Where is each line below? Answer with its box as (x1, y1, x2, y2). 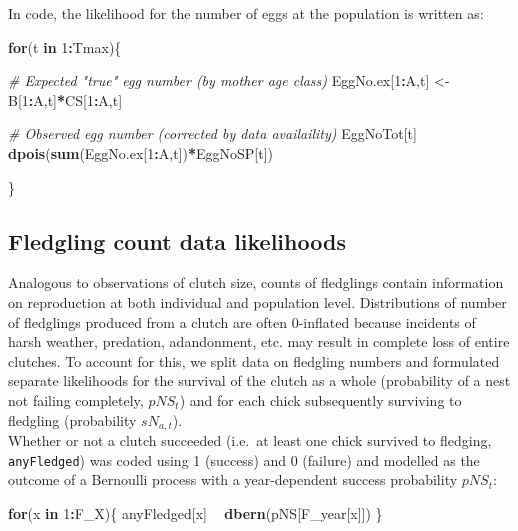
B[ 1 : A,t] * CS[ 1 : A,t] (8, 89, 123, 110)
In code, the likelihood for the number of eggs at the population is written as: (8, 3, 484, 23)
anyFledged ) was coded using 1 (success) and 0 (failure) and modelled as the (8, 449, 480, 470)
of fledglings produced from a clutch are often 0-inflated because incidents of (8, 311, 476, 332)
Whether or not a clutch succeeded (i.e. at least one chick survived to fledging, (8, 429, 492, 450)
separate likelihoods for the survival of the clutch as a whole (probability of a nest (8, 370, 511, 391)
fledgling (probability (8, 409, 137, 430)
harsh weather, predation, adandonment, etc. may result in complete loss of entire (8, 331, 510, 352)
